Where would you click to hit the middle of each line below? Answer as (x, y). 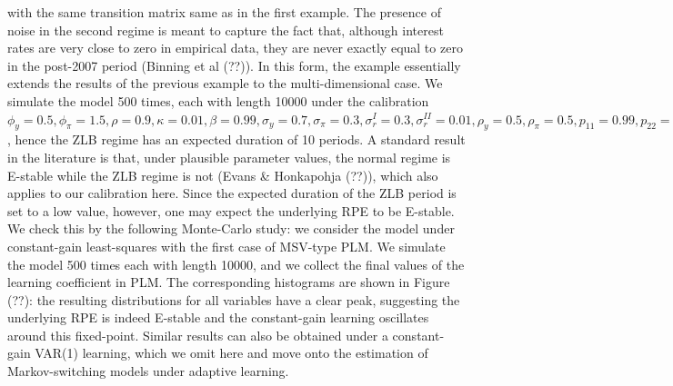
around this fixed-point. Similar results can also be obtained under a (198, 335)
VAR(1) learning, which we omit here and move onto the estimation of (231, 353)
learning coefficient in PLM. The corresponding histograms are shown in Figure (229, 282)
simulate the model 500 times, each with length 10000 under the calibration (218, 100)
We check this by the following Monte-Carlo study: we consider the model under (231, 228)
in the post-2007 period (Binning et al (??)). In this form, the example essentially (234, 65)
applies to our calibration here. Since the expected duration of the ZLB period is (232, 193)
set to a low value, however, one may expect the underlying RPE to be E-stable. (231, 210)
